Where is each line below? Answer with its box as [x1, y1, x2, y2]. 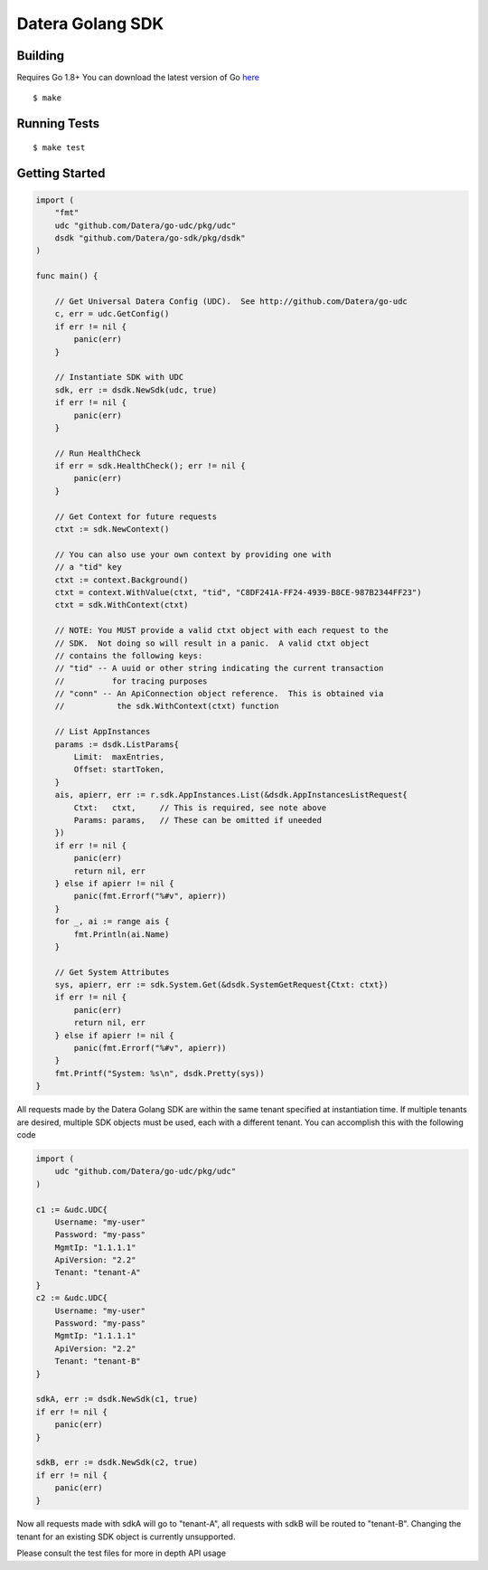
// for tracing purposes [54, 676, 208, 686]
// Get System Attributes [54, 967, 170, 977]
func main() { [35, 271, 99, 281]
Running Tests [16, 116, 99, 131]
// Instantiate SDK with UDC [54, 372, 184, 383]
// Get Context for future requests [54, 511, 217, 522]
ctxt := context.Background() [54, 574, 189, 585]
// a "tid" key [54, 562, 122, 572]
